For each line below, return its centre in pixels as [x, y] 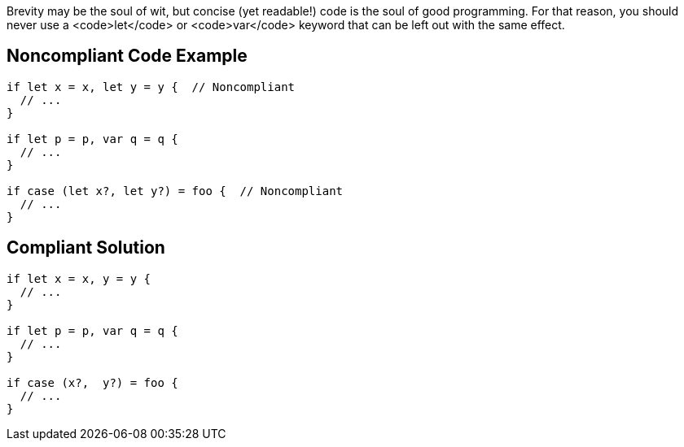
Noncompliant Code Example [127, 56]
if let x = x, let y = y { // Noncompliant [151, 87]
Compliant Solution [86, 248]
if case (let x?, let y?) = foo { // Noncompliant [175, 191]
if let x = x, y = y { [79, 278]
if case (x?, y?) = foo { [92, 382]
